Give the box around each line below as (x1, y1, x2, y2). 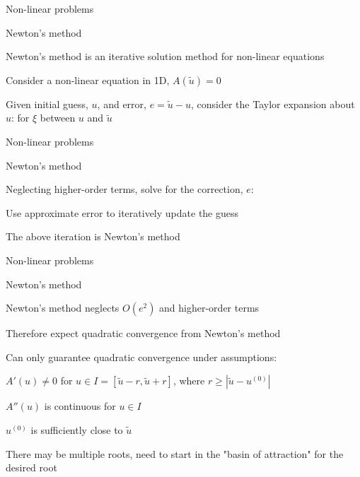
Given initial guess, (6, 96, 88, 111)
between (40, 110, 76, 125)
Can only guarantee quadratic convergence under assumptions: (6, 349, 277, 364)
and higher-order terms (159, 300, 260, 315)
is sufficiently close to (30, 422, 123, 437)
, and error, (97, 96, 146, 111)
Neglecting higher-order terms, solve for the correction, (6, 182, 243, 196)
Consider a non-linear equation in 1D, (6, 72, 170, 87)
